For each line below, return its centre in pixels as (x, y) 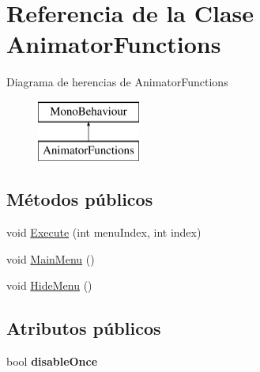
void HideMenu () (49, 285)
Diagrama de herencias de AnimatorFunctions (117, 82)
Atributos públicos (84, 328)
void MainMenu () (51, 258)
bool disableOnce (52, 361)
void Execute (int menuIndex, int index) (104, 232)
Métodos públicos (80, 199)
